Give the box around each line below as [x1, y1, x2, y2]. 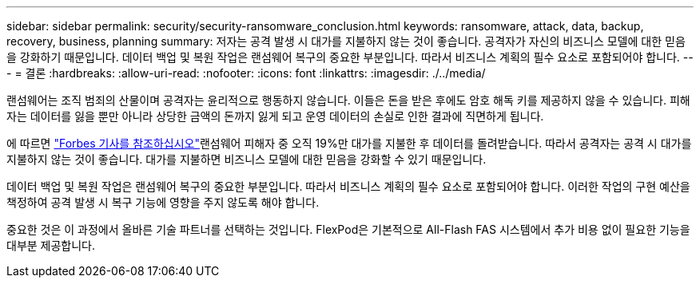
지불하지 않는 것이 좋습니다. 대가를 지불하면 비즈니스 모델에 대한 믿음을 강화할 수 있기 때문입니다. [6, 152, 487, 166]
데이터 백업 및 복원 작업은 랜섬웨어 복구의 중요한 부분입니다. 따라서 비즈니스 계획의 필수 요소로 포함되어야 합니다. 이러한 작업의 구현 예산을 [6, 179, 690, 193]
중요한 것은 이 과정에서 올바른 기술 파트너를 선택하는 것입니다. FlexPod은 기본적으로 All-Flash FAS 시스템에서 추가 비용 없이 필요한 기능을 [6, 223, 690, 236]
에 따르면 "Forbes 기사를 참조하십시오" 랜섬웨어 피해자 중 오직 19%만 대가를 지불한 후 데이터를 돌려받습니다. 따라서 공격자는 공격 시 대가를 [6, 136, 692, 150]
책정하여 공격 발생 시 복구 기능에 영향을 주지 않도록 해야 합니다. [6, 195, 320, 209]
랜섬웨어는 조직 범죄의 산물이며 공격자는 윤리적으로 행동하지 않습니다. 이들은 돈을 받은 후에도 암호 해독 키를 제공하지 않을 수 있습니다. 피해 [6, 93, 690, 107]
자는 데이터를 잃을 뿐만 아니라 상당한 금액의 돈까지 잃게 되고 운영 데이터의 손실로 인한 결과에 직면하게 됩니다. [6, 109, 544, 123]
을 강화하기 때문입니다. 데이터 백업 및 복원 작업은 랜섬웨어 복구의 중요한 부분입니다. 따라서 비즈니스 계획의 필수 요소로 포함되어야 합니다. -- [6, 50, 694, 64]
